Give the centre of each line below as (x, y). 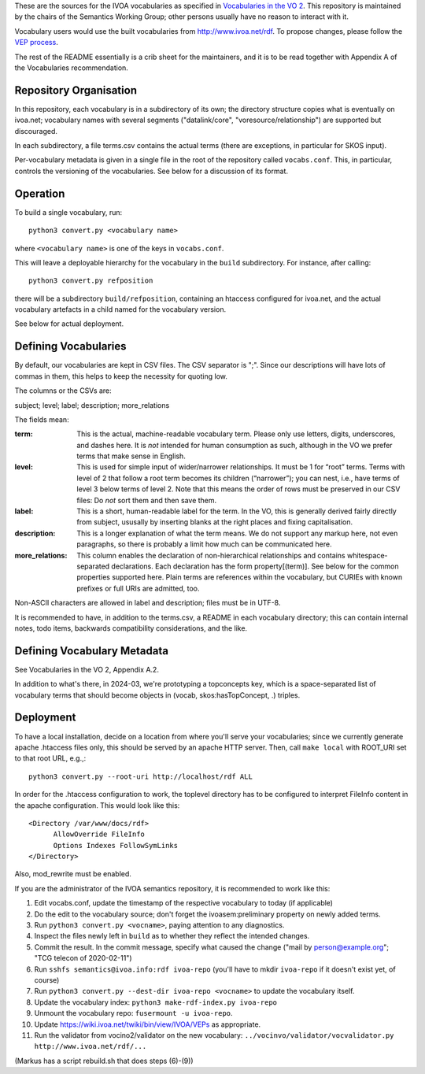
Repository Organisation (76, 90)
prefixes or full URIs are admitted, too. (138, 588)
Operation (40, 193)
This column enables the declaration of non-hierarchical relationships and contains (211, 555)
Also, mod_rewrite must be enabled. (73, 874)
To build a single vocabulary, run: (68, 212)
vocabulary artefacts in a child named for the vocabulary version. (120, 309)
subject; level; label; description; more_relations (92, 405)
